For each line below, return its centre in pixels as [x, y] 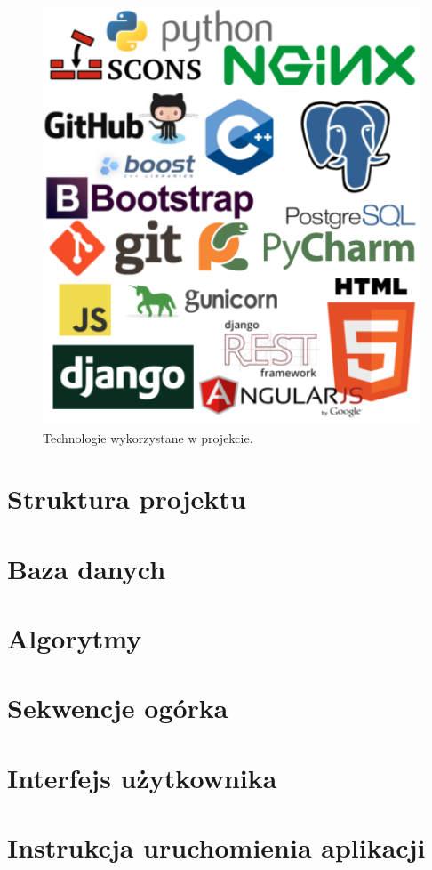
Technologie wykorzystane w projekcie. [148, 437]
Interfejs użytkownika [142, 777]
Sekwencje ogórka [118, 708]
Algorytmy [75, 638]
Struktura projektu [127, 499]
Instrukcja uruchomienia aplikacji [216, 847]
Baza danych [87, 568]
